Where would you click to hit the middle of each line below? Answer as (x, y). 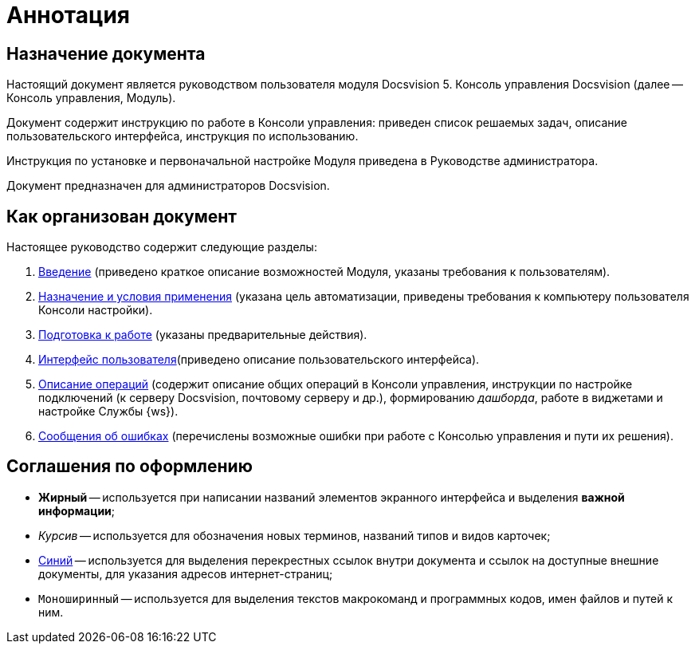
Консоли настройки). (96, 310)
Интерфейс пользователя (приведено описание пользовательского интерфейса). (259, 360)
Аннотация (68, 15)
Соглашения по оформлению (130, 467)
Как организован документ (122, 216)
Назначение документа (106, 53)
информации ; (77, 510)
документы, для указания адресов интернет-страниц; (186, 573)
